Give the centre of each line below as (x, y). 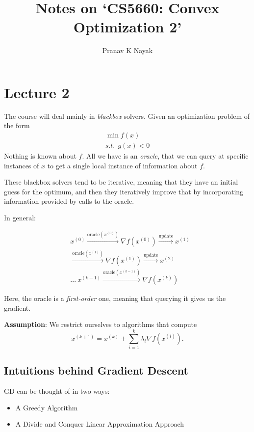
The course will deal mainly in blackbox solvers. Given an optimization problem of (127, 116)
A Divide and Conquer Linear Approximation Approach (100, 424)
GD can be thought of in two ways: (57, 391)
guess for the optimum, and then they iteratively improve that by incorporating (124, 191)
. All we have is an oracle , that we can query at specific (165, 156)
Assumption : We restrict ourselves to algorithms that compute (101, 324)
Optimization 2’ (127, 27)
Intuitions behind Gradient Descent (96, 370)
